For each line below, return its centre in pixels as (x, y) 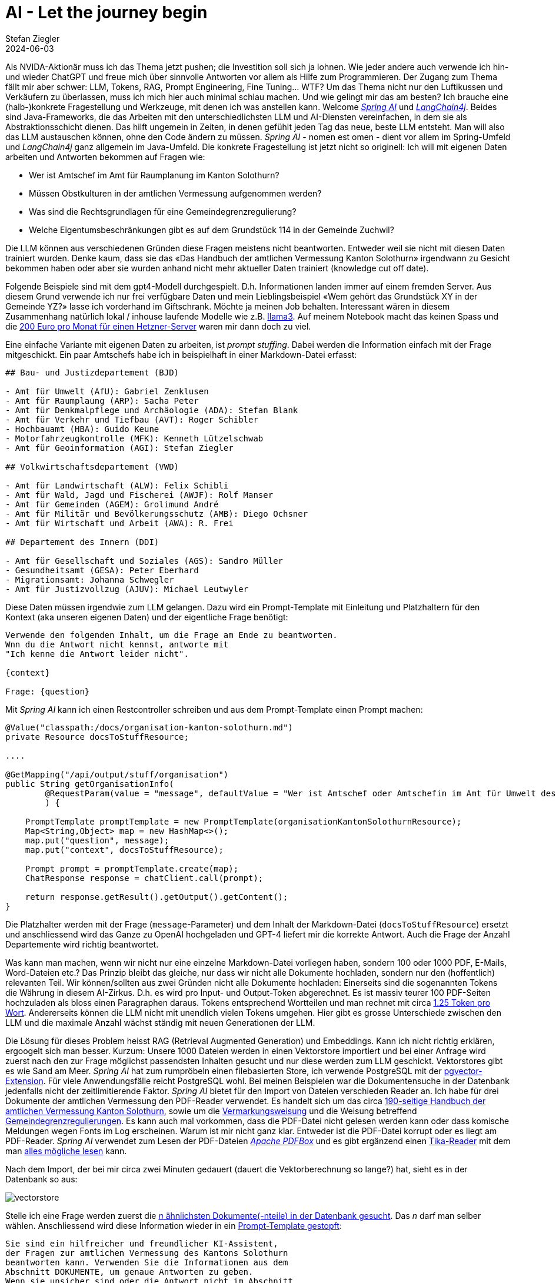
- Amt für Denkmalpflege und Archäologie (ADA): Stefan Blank (152, 410)
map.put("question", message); (97, 840)
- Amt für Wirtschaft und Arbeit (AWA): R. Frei (119, 523)
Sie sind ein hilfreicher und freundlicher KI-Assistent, (142, 1243)
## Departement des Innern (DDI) (82, 542)
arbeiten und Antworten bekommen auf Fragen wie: (105, 157)
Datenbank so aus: (41, 1179)
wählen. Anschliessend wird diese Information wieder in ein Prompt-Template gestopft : (174, 1225)
